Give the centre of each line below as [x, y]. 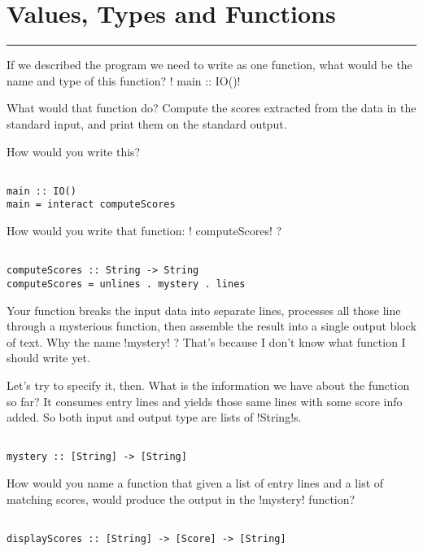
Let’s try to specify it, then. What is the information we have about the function [208, 385]
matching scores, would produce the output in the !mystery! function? [181, 499]
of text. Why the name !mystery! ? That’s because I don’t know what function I [206, 341]
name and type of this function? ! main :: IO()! [124, 80]
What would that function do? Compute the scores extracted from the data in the [211, 108]
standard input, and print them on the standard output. [147, 123]
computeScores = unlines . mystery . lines [126, 284]
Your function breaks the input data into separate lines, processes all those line [204, 310]
